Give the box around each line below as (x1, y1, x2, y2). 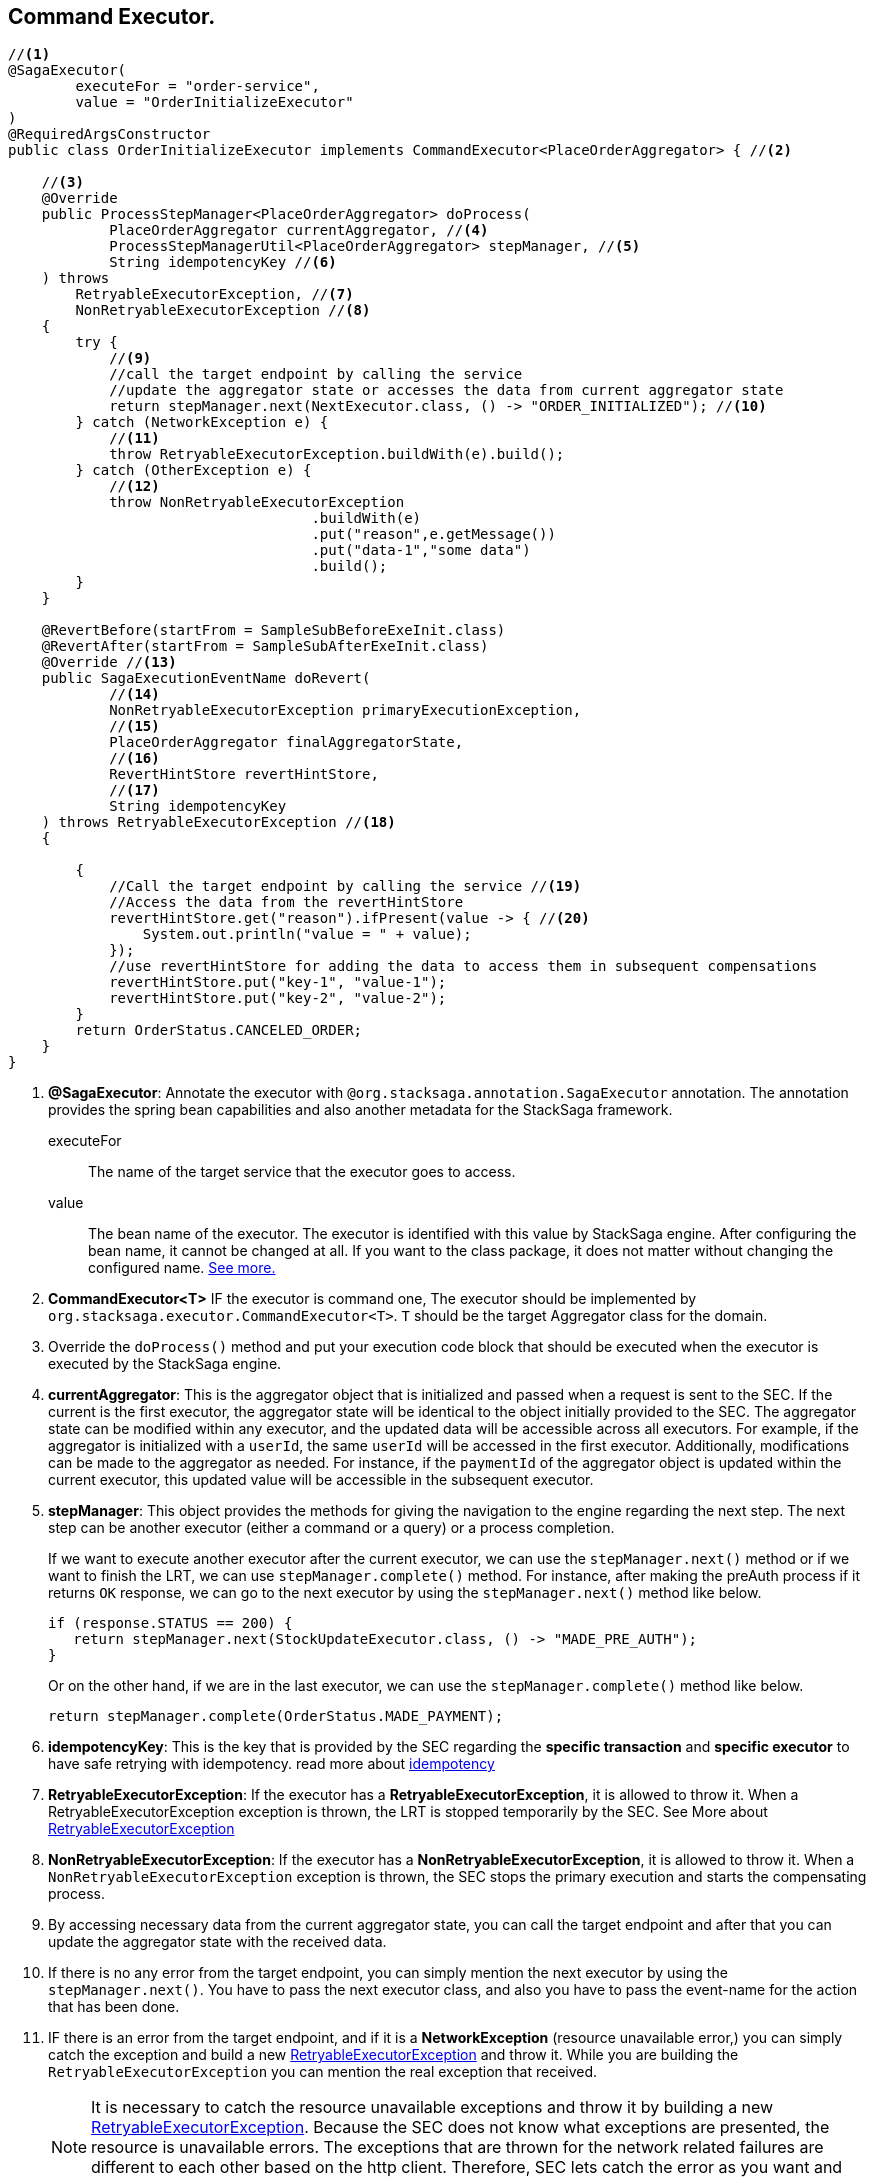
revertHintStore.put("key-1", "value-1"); (109, 974, 447, 991)
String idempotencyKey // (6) (109, 254, 337, 271)
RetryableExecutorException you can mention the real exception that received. (48, 2063, 598, 2081)
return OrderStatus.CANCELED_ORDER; (75, 1022, 363, 1039)
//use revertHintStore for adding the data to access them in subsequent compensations (109, 958, 818, 975)
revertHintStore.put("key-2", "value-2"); (109, 990, 447, 1007)
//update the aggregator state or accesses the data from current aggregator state (109, 382, 784, 399)
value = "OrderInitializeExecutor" (75, 94, 354, 111)
